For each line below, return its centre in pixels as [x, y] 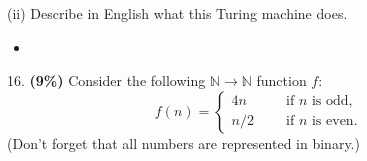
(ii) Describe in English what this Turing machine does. [177, 13]
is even [332, 121]
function [281, 80]
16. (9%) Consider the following [106, 80]
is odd [330, 101]
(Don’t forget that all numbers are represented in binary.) [183, 142]
